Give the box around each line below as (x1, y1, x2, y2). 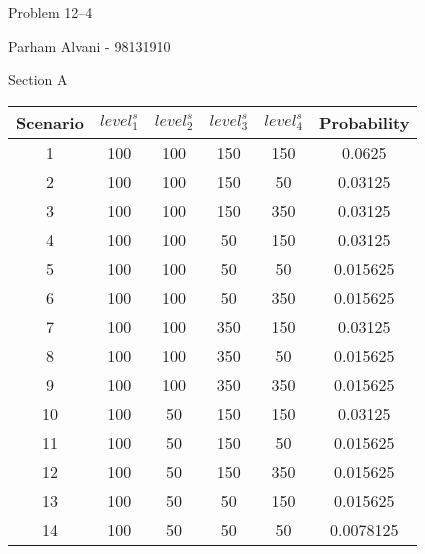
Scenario (16, 110, 84, 134)
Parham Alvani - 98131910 (8, 35, 171, 56)
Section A (8, 69, 68, 90)
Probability (318, 110, 410, 134)
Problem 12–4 (8, 2, 93, 22)
